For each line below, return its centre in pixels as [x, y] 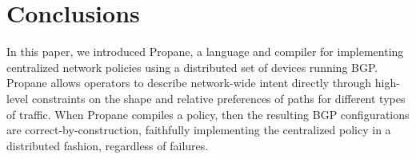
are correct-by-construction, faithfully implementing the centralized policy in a [199, 130]
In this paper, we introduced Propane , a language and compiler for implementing [205, 52]
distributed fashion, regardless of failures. [108, 145]
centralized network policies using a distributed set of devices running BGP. [192, 67]
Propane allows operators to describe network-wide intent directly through [189, 83]
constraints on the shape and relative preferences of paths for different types [218, 98]
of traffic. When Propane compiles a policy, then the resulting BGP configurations [208, 114]
